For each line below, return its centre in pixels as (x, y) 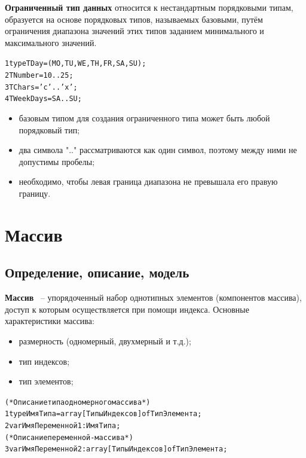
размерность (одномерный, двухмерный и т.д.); (105, 341)
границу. (35, 193)
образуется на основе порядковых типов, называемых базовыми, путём (134, 19)
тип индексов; (44, 361)
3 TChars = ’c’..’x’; (41, 87)
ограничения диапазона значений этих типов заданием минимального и (134, 31)
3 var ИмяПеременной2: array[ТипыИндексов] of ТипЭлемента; (116, 449)
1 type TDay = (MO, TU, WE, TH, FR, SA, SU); (76, 64)
